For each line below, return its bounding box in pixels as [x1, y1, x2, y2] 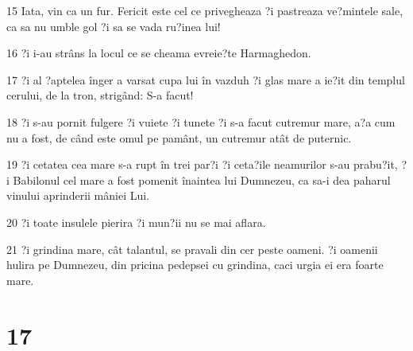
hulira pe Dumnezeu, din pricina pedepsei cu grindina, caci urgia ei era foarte [6, 256, 384, 273]
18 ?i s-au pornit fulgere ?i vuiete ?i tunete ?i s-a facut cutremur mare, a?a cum [6, 113, 396, 130]
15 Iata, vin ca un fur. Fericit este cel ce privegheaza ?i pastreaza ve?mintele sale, [6, 2, 403, 18]
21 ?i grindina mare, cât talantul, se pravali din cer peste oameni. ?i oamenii [6, 240, 378, 257]
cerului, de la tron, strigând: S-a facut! [6, 87, 194, 103]
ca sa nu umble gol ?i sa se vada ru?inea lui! [6, 18, 221, 34]
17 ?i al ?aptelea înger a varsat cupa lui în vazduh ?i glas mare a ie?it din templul [6, 71, 405, 88]
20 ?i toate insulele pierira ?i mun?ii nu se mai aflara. [6, 213, 266, 230]
